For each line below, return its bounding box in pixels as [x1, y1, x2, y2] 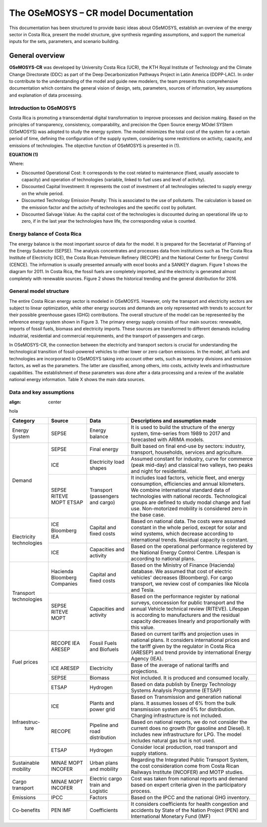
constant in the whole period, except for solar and [131, 524, 247, 531]
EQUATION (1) [9, 151, 39, 157]
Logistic [89, 787, 108, 794]
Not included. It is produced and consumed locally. [131, 674, 250, 681]
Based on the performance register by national [131, 593, 240, 600]
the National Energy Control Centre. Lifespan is [131, 549, 241, 556]
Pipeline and [89, 722, 119, 729]
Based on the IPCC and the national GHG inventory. [131, 794, 251, 801]
